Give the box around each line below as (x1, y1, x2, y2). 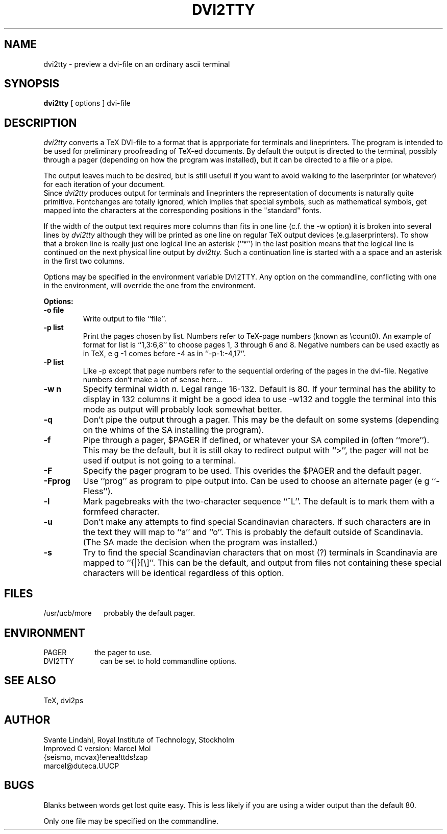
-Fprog (43, 476, 71, 486)
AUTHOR (4, 713, 51, 727)
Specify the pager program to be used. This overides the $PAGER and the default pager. (83, 466, 421, 476)
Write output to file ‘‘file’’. (83, 314, 166, 323)
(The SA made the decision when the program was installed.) (83, 537, 318, 548)
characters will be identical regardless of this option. (83, 568, 284, 578)
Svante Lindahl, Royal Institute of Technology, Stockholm (43, 735, 235, 744)
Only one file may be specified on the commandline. (43, 816, 219, 825)
